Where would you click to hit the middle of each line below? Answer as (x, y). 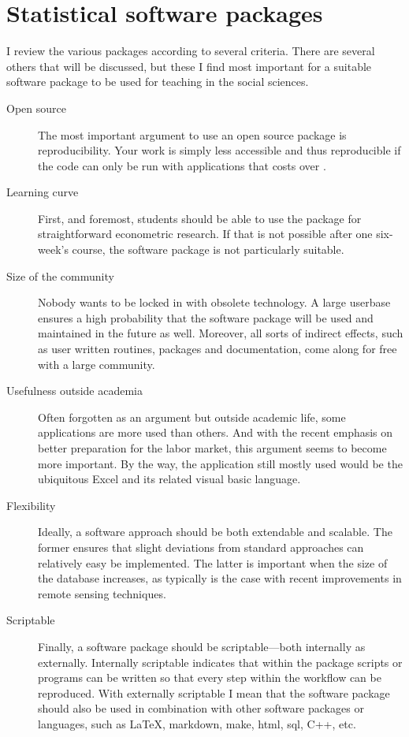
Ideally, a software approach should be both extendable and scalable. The (215, 532)
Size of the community (60, 275)
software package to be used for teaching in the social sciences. (158, 82)
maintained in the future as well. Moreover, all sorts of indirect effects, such (221, 333)
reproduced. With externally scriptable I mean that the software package (214, 692)
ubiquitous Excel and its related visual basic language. (169, 479)
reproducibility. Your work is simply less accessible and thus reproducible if (219, 150)
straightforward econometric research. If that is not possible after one (205, 234)
